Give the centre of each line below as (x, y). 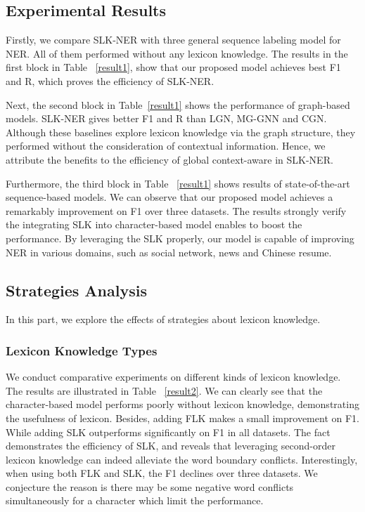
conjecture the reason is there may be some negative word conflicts (150, 486)
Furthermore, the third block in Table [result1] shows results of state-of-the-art (178, 183)
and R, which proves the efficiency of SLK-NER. (110, 80)
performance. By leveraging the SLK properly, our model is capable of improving (180, 238)
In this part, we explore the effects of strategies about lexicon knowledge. (163, 319)
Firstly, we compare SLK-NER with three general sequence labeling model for (173, 40)
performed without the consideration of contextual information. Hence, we (166, 146)
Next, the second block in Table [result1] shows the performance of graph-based (178, 104)
